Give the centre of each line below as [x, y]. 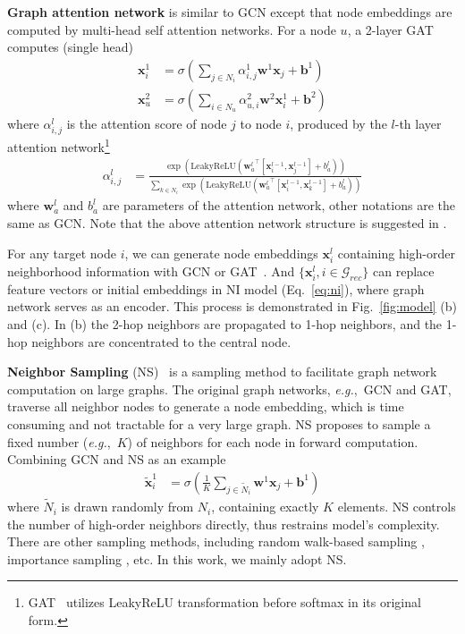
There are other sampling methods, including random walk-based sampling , [216, 541]
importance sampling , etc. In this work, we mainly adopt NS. [177, 558]
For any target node [62, 253]
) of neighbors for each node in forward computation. [273, 441]
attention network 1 [59, 145]
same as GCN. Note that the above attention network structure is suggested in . [227, 222]
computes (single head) [70, 47]
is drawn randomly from [127, 507]
